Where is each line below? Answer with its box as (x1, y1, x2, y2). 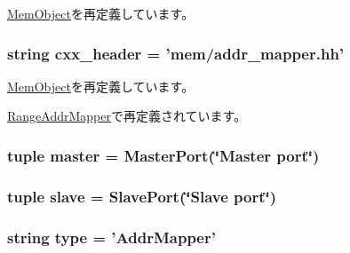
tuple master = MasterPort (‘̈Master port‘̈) (7, 144, 320, 166)
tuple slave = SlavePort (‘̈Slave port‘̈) (7, 185, 277, 207)
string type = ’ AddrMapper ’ (7, 225, 216, 248)
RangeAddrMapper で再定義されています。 (7, 107, 247, 125)
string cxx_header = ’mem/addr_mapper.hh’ (7, 42, 345, 64)
